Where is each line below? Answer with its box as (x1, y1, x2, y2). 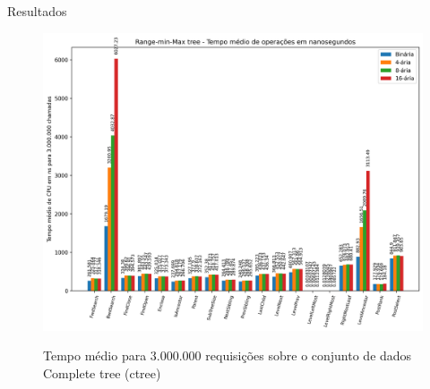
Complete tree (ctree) (43, 363, 161, 382)
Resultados (7, 2, 67, 20)
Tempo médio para (43, 346, 147, 365)
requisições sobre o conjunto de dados (205, 346, 412, 365)
